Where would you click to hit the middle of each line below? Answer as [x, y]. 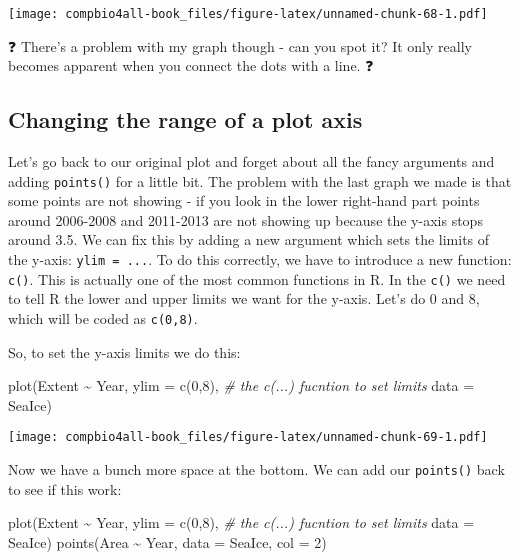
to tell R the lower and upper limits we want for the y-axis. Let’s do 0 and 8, [244, 298]
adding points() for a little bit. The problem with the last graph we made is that [260, 180]
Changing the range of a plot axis [185, 119]
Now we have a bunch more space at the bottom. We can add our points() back [256, 469]
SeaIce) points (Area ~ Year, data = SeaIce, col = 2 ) [167, 541]
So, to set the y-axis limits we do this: [124, 351]
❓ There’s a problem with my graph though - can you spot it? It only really [240, 45]
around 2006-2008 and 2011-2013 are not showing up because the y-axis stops [245, 219]
